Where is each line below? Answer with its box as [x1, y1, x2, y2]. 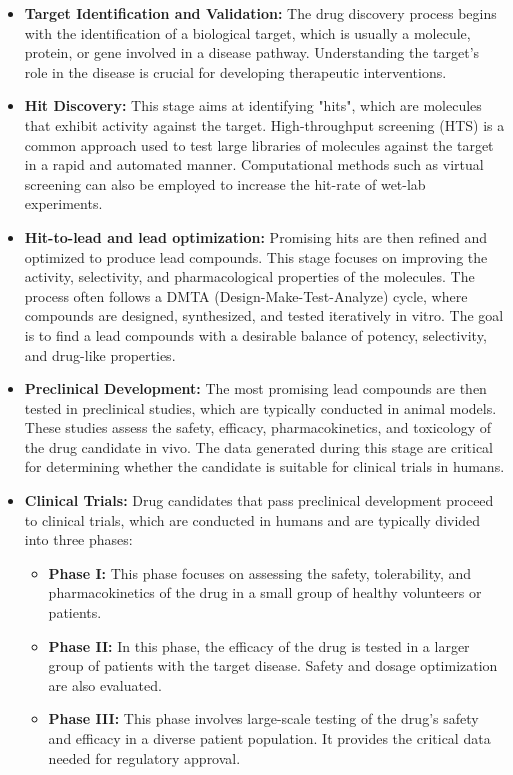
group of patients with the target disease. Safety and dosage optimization [48, 655, 498, 676]
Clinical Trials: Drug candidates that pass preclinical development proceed [24, 490, 494, 511]
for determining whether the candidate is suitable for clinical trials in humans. [24, 456, 505, 477]
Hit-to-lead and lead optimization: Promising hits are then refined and [24, 226, 488, 247]
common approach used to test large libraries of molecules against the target [24, 134, 494, 155]
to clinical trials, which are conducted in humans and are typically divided [24, 509, 481, 530]
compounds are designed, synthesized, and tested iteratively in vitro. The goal [24, 305, 504, 326]
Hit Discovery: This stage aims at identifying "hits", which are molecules [24, 95, 482, 116]
